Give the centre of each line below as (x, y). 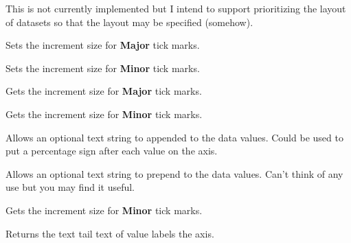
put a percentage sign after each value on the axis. (112, 151)
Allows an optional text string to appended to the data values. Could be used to (174, 137)
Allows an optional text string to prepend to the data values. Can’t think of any (174, 173)
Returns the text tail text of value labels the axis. (110, 233)
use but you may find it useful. (70, 187)
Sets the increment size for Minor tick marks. (103, 68)
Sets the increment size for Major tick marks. (103, 45)
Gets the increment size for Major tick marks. (104, 91)
